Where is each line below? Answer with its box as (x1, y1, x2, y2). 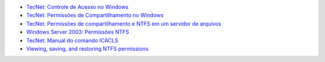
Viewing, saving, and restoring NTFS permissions (26, 45, 149, 52)
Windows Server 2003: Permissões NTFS (26, 29, 129, 36)
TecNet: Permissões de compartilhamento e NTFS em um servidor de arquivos (26, 20, 221, 27)
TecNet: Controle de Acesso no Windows (26, 4, 129, 10)
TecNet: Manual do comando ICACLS (26, 36, 119, 44)
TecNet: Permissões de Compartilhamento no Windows (26, 12, 164, 19)
